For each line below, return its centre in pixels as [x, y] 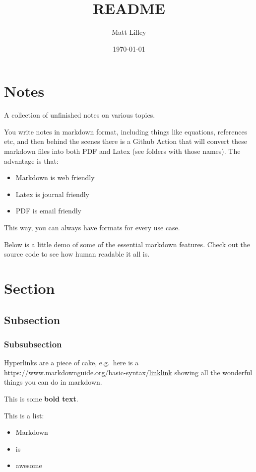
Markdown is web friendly [55, 177]
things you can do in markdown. [53, 382]
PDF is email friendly [48, 211]
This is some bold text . [41, 398]
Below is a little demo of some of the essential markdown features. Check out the [127, 244]
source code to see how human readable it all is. [77, 254]
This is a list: [24, 415]
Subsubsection [33, 344]
